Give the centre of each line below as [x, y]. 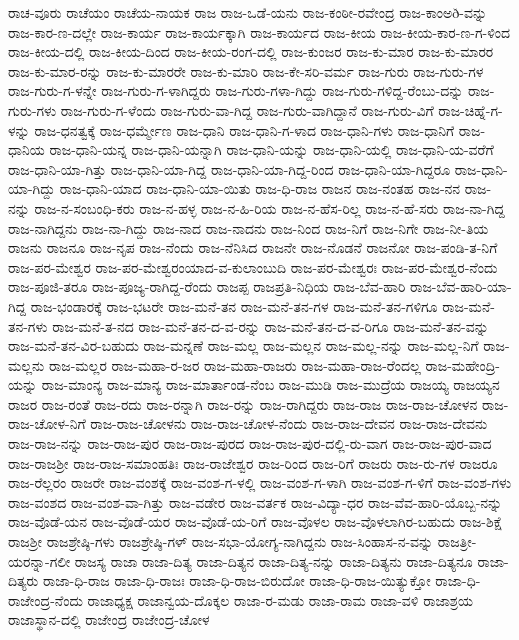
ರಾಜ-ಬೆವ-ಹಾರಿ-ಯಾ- [461, 286]
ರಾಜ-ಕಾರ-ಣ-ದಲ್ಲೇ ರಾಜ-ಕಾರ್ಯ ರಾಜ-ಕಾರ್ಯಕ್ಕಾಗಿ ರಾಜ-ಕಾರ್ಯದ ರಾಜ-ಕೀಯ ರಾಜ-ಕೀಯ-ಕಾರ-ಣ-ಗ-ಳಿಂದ [259, 31]
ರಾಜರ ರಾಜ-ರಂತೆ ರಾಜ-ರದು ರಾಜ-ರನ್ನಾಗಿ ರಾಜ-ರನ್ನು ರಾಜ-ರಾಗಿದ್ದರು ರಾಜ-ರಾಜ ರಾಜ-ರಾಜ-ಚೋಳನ [243, 403]
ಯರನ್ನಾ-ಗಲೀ [39, 560]
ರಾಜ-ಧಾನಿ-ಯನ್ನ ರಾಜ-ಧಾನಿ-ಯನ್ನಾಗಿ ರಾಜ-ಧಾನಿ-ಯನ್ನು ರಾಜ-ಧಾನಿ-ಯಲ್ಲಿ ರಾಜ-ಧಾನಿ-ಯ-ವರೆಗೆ [271, 149]
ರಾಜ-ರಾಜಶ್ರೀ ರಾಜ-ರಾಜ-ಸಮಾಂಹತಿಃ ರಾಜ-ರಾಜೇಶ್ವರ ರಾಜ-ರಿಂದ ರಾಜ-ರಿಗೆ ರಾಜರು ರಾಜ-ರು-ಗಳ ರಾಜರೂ [253, 462]
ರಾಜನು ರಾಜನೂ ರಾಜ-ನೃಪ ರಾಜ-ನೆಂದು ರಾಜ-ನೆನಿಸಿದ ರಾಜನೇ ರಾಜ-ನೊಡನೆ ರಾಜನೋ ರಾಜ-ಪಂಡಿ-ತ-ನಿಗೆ [253, 247]
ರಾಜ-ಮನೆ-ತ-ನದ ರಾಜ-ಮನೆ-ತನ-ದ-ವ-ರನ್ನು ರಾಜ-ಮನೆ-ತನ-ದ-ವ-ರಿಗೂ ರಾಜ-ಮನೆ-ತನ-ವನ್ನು [270, 325]
